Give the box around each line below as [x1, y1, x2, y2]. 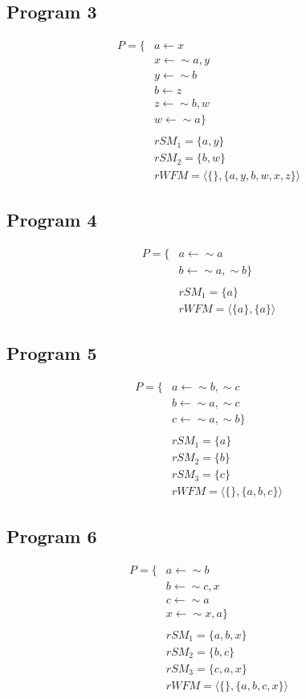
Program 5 [6, 341, 97, 366]
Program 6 [6, 523, 97, 548]
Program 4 [6, 206, 97, 231]
